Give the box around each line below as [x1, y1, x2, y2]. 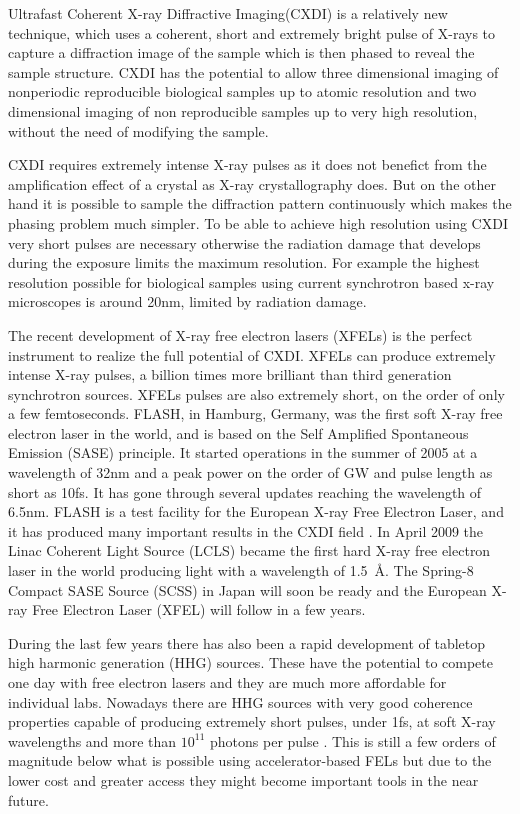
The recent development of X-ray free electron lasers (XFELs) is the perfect [8, 324, 473, 345]
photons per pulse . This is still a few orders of [210, 730, 496, 751]
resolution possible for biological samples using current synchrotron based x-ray [8, 271, 495, 292]
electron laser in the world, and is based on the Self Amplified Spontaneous [8, 422, 469, 443]
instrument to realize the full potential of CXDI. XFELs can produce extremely [8, 344, 496, 365]
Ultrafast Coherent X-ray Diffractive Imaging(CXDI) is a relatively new [8, 3, 448, 23]
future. [8, 789, 49, 810]
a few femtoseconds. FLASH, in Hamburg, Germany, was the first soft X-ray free [8, 403, 503, 424]
